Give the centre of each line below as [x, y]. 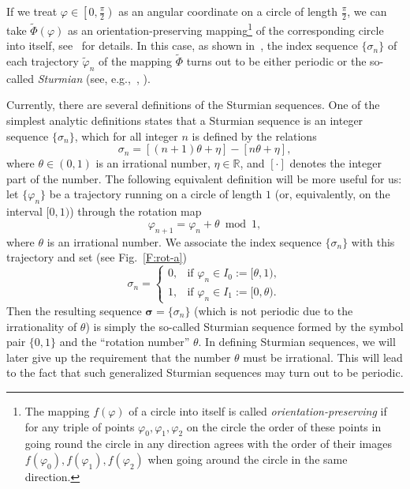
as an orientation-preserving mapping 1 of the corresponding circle [225, 29]
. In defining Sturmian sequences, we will [297, 342]
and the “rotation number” [125, 342]
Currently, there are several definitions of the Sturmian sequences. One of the [193, 105]
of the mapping [135, 61]
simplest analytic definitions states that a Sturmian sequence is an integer [185, 120]
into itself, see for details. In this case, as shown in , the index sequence [182, 45]
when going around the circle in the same [248, 459]
